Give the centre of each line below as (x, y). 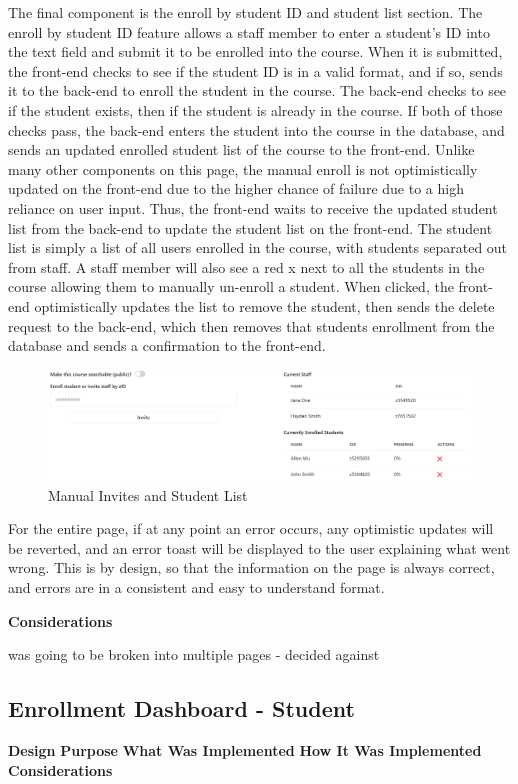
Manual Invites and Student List (148, 494)
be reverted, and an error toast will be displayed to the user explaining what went (259, 547)
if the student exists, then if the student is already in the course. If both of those (255, 109)
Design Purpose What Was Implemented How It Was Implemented (245, 750)
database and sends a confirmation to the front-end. (167, 345)
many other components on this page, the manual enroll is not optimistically (243, 168)
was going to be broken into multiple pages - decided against (194, 654)
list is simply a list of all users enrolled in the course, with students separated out (258, 247)
